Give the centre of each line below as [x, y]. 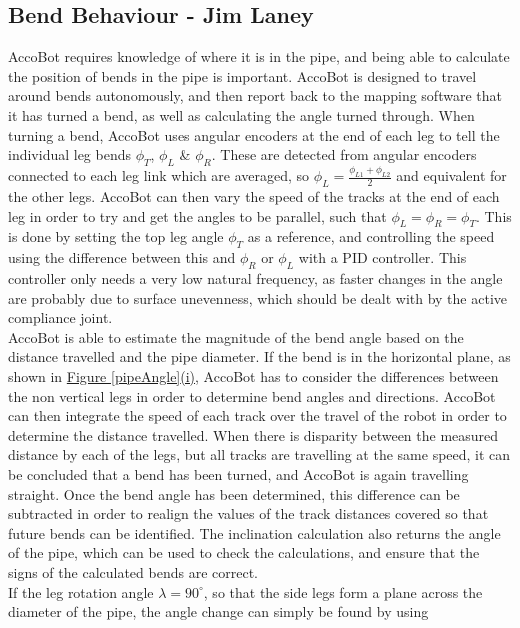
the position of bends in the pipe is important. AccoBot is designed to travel [242, 75]
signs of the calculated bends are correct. [133, 571]
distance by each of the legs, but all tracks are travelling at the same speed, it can [259, 454]
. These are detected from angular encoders [344, 154]
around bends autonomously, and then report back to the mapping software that [255, 95]
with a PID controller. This [382, 257]
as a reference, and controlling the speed [371, 236]
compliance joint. [60, 317]
